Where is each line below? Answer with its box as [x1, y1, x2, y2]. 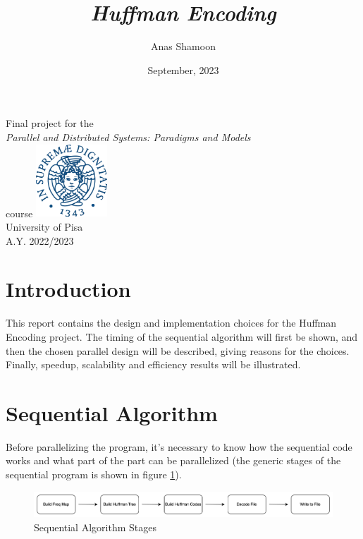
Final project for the [6, 116, 94, 131]
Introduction [6, 274, 131, 303]
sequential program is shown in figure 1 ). [6, 467, 182, 481]
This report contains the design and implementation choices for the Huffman [6, 315, 337, 330]
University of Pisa [6, 219, 83, 234]
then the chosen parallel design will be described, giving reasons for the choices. [6, 343, 350, 358]
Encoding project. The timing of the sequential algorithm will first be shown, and [6, 329, 358, 344]
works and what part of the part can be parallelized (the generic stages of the [6, 453, 341, 468]
